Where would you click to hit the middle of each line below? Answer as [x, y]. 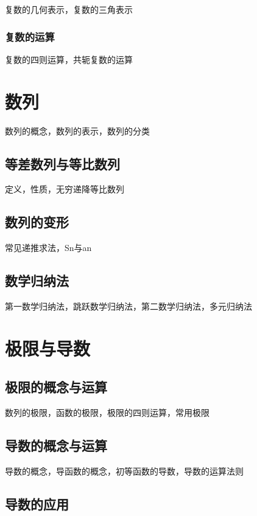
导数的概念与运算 [56, 445]
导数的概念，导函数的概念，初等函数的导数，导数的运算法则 [124, 471]
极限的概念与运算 [56, 387]
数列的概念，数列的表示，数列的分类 [77, 130]
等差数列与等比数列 [62, 163]
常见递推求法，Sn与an [48, 248]
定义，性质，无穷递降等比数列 [65, 189]
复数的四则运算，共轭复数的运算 [69, 59]
